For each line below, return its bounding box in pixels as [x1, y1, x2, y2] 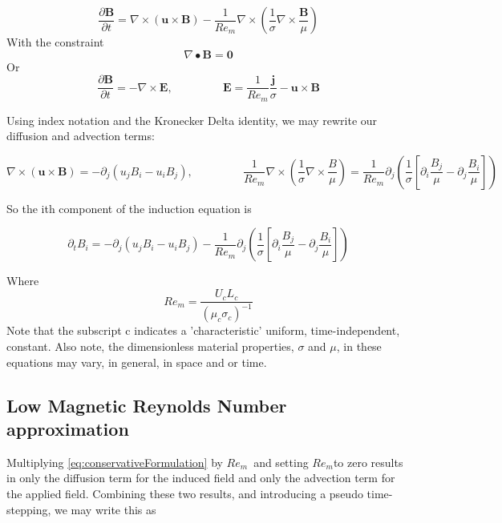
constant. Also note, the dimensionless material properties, [6, 338, 294, 355]
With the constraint [6, 34, 104, 50]
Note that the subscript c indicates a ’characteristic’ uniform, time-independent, [6, 322, 400, 339]
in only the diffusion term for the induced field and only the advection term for [6, 469, 395, 486]
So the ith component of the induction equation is [6, 199, 252, 216]
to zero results [333, 453, 403, 470]
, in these [336, 338, 382, 355]
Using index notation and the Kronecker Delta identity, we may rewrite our [6, 111, 378, 128]
